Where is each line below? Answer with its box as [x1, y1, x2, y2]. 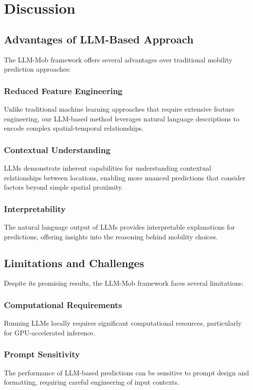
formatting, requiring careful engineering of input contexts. [4, 377, 180, 387]
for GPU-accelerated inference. [4, 327, 95, 337]
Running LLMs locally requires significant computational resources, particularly [4, 318, 242, 328]
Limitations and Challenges [4, 255, 145, 270]
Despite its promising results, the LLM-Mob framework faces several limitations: [4, 278, 244, 288]
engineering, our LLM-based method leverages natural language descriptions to [4, 113, 239, 123]
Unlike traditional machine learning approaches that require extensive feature [4, 103, 235, 114]
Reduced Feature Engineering [4, 84, 123, 97]
